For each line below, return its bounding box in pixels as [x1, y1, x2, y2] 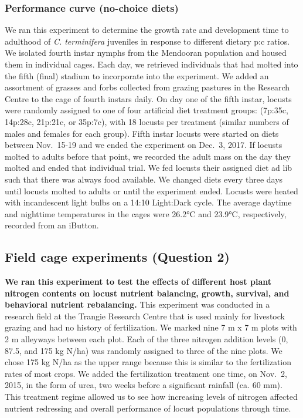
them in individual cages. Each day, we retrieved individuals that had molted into [5, 58, 298, 70]
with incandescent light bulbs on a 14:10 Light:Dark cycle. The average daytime [5, 196, 292, 208]
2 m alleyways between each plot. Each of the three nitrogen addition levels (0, [5, 333, 288, 345]
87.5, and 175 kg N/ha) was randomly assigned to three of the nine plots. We [5, 344, 282, 356]
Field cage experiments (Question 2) [5, 248, 230, 266]
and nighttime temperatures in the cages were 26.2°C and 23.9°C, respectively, [5, 207, 287, 220]
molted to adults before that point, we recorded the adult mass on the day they [5, 150, 291, 162]
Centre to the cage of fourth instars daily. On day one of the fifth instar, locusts [5, 92, 292, 105]
